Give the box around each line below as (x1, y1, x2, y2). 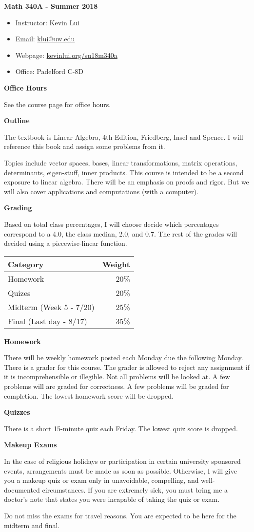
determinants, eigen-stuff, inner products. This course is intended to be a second (4, 167, 244, 177)
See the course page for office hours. (4, 99, 111, 109)
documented (4, 484, 40, 495)
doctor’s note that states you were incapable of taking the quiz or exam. (4, 494, 220, 504)
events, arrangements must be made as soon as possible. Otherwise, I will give (4, 465, 237, 476)
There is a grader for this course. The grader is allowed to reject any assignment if (4, 362, 250, 372)
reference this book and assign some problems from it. (4, 141, 165, 151)
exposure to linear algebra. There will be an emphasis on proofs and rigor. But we (4, 177, 249, 187)
